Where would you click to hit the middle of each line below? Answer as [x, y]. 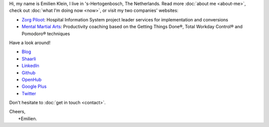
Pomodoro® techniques [46, 33]
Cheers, [17, 112]
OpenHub [32, 79]
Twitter [29, 93]
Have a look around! [30, 43]
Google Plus [34, 86]
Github [29, 72]
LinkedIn [30, 66]
